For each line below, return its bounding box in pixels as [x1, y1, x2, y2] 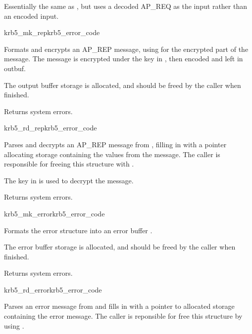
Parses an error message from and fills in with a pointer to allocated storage [4, 301, 235, 311]
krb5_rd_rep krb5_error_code [4, 123, 97, 133]
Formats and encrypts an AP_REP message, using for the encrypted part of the [4, 43, 249, 54]
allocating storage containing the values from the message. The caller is [4, 149, 220, 159]
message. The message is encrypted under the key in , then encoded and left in [4, 53, 243, 64]
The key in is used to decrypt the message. [4, 175, 134, 185]
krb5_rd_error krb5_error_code [4, 284, 102, 294]
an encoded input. [4, 10, 59, 21]
